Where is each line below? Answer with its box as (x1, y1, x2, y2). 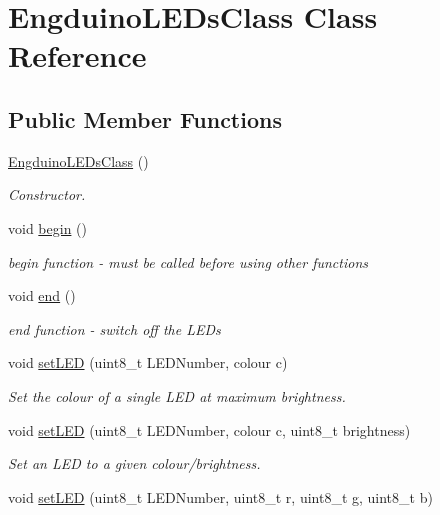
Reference (8, 35, 147, 76)
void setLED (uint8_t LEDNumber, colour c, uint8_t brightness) (8, 419, 411, 440)
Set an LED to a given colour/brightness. (8, 453, 261, 474)
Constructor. (8, 184, 86, 205)
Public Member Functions (8, 103, 282, 134)
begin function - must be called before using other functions (8, 251, 369, 272)
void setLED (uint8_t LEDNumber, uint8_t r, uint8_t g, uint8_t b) (8, 486, 433, 507)
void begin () (8, 217, 87, 238)
